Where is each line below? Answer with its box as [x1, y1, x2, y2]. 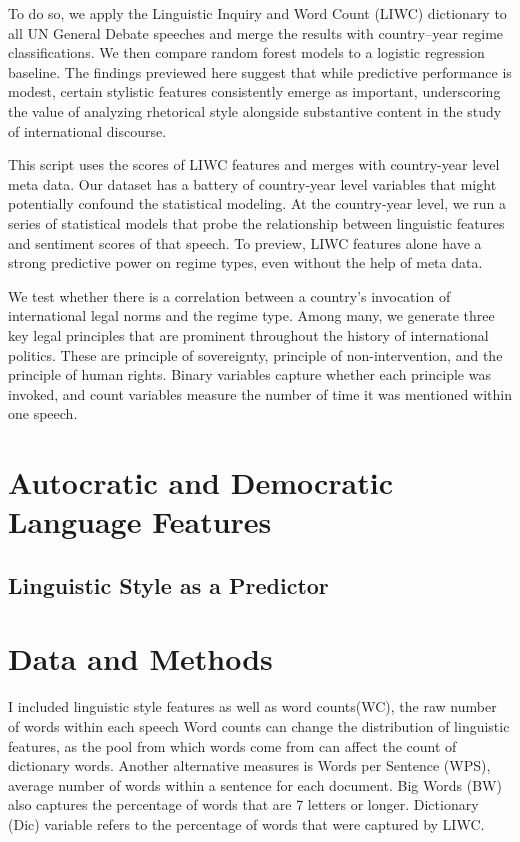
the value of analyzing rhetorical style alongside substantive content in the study [8, 100, 502, 121]
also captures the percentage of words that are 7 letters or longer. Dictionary [8, 794, 479, 815]
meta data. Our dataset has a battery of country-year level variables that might [8, 173, 497, 194]
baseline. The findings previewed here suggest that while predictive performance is [8, 61, 512, 82]
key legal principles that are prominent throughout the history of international [8, 324, 489, 345]
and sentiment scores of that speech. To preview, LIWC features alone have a [8, 232, 482, 253]
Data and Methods [8, 638, 273, 679]
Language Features [8, 501, 272, 542]
